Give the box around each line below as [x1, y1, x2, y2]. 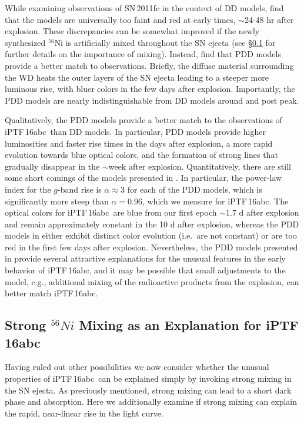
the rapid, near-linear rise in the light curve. [5, 407, 163, 419]
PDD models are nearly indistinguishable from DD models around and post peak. [5, 94, 299, 106]
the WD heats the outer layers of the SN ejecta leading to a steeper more [5, 71, 269, 83]
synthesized [5, 36, 46, 48]
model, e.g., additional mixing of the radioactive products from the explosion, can [5, 275, 299, 287]
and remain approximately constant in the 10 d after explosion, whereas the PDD [5, 217, 299, 230]
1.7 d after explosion [226, 206, 299, 219]
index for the [5, 183, 51, 195]
